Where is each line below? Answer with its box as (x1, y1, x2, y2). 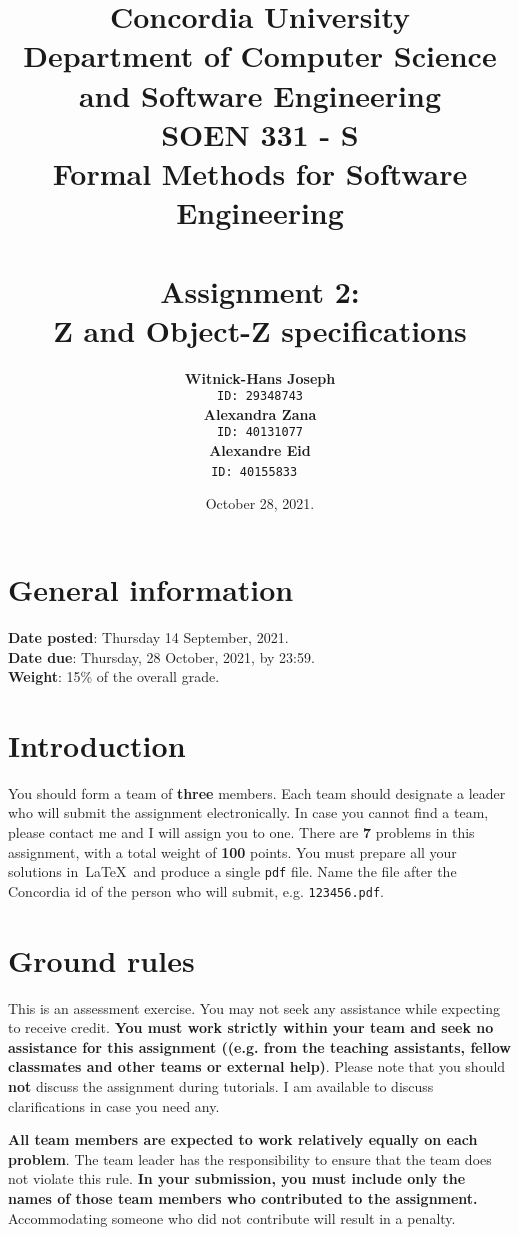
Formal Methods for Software (52, 152, 468, 193)
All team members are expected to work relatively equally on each (8, 1129, 478, 1150)
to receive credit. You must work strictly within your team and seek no (8, 1017, 494, 1038)
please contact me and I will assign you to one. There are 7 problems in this (8, 822, 475, 842)
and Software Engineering (78, 74, 442, 115)
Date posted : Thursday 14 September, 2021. (8, 626, 289, 647)
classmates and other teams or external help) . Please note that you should (8, 1056, 506, 1077)
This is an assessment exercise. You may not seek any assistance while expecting (8, 997, 500, 1018)
